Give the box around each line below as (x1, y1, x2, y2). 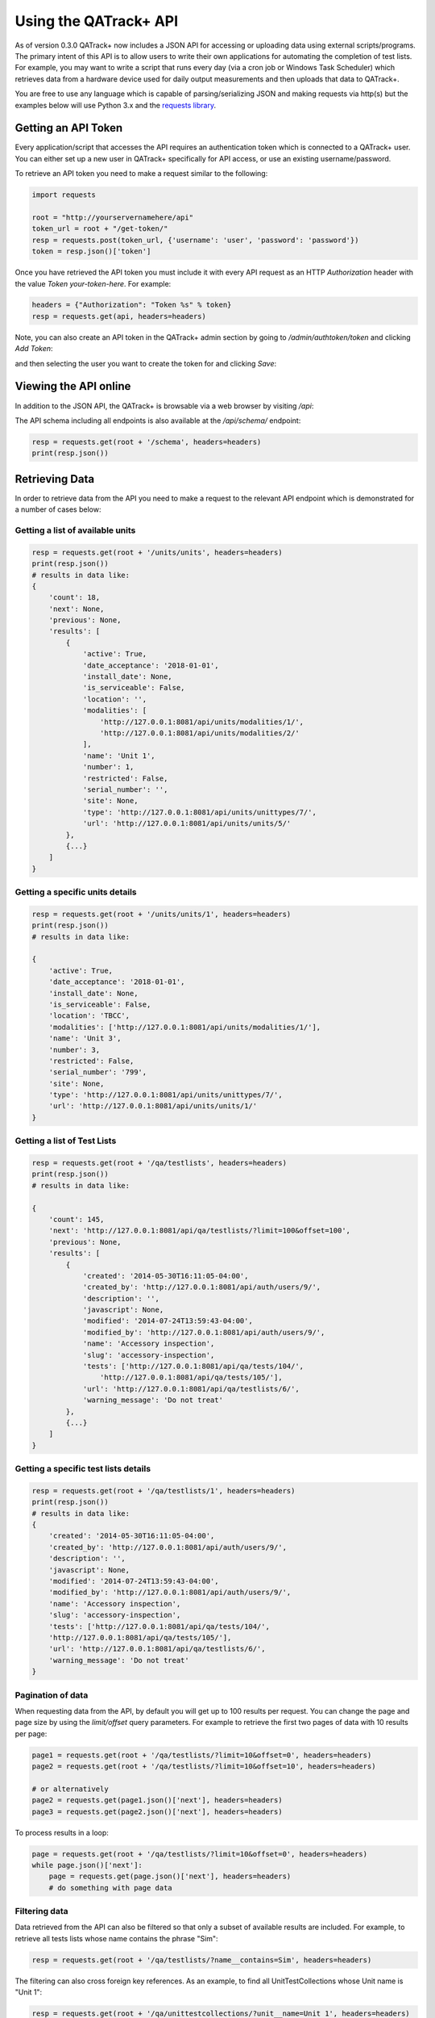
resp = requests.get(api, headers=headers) (31, 312, 207, 320)
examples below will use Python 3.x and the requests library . (14, 100, 217, 110)
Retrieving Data (14, 472, 95, 486)
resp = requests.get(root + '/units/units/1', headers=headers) (31, 909, 292, 919)
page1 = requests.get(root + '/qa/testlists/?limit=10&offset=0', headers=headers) (31, 1750, 372, 1760)
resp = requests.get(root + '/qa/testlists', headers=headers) (31, 1158, 288, 1167)
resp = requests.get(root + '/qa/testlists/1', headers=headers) (31, 1486, 296, 1495)
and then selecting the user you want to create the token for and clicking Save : (14, 358, 277, 368)
